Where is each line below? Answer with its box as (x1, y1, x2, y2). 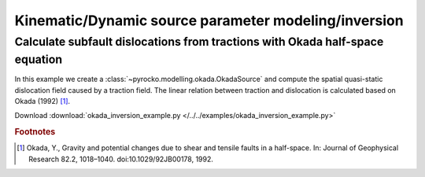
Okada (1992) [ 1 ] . (14, 97, 71, 106)
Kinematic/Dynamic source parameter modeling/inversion (14, 12, 405, 29)
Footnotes (14, 127, 56, 138)
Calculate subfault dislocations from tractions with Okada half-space (14, 35, 384, 49)
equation (14, 52, 63, 67)
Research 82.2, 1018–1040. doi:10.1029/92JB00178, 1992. (28, 154, 214, 164)
